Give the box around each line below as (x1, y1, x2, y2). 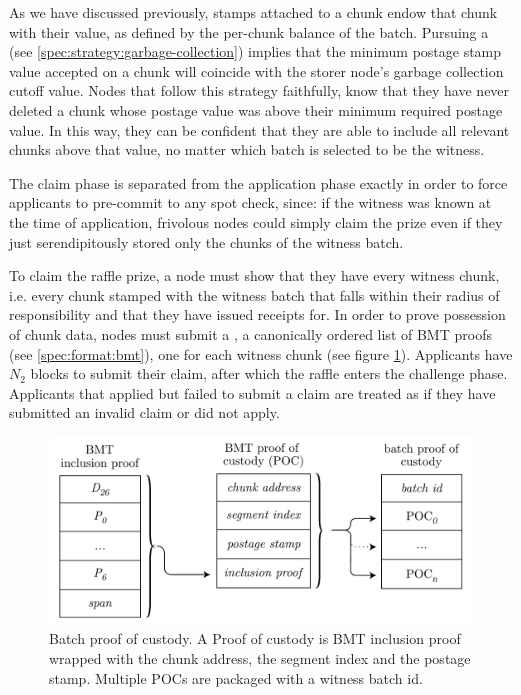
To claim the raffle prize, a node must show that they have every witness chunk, (9, 265, 500, 286)
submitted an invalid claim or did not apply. (9, 402, 280, 423)
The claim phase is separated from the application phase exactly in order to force (9, 172, 508, 193)
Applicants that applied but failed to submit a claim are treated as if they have (9, 382, 496, 403)
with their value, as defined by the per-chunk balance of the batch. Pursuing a (9, 21, 489, 42)
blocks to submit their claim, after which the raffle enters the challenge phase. (30, 363, 508, 384)
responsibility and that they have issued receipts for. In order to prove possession (9, 304, 506, 325)
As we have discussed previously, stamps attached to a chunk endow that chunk (9, 2, 498, 22)
